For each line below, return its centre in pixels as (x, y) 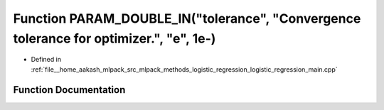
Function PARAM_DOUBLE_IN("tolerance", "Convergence (187, 18)
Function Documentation (69, 90)
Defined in (46, 60)
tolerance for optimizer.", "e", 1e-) (114, 38)
